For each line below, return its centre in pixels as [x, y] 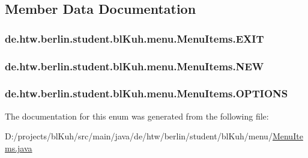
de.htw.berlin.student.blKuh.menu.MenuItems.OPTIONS [146, 93]
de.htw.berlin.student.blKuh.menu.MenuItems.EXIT [134, 38]
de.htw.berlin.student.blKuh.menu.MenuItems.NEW [134, 66]
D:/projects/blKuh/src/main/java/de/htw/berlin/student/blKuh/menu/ [139, 136]
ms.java [19, 147]
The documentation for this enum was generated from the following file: [137, 116]
